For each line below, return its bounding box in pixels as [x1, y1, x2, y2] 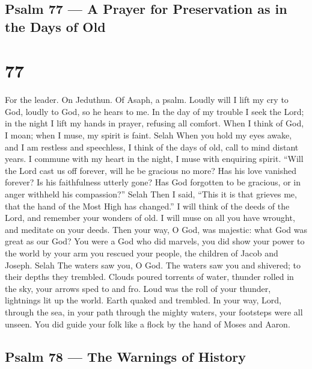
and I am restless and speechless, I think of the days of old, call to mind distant [5, 140, 299, 153]
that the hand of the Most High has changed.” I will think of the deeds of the [5, 199, 290, 212]
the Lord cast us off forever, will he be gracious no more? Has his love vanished [5, 164, 296, 176]
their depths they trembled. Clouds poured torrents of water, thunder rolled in [5, 270, 294, 283]
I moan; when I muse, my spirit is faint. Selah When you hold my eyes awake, [5, 129, 292, 141]
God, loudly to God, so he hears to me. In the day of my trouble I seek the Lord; [5, 105, 304, 117]
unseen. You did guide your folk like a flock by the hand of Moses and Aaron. [5, 317, 290, 330]
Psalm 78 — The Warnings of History [5, 347, 246, 365]
